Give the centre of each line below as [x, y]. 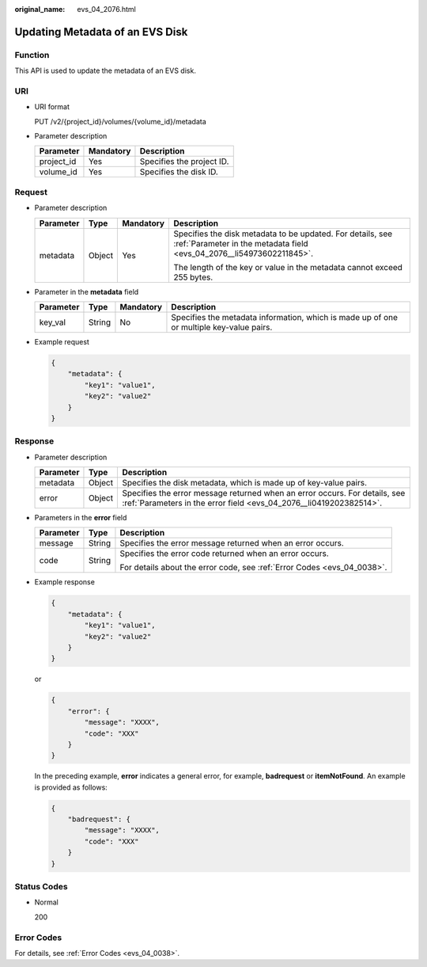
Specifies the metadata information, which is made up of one [285, 317]
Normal [46, 902]
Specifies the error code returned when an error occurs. [225, 554]
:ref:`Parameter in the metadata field [241, 243]
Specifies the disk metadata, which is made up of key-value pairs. [245, 483]
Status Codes [41, 886]
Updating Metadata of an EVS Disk [101, 32]
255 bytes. [193, 277]
